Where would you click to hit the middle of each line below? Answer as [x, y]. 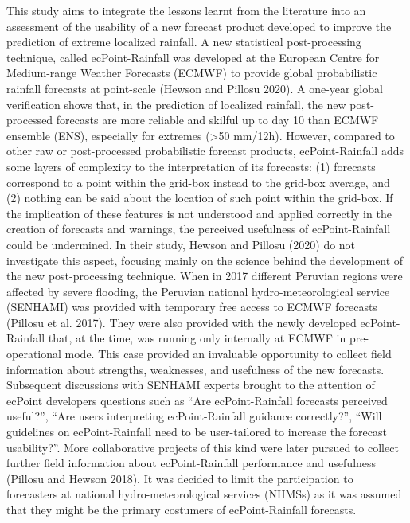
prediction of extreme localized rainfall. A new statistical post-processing [184, 42]
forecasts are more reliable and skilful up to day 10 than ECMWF [217, 120]
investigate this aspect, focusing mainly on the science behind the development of [205, 260]
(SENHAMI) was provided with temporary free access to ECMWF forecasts [192, 307]
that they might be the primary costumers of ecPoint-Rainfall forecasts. [182, 509]
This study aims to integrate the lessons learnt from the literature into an [186, 10]
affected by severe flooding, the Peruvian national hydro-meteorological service [198, 291]
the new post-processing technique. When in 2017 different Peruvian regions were [205, 276]
